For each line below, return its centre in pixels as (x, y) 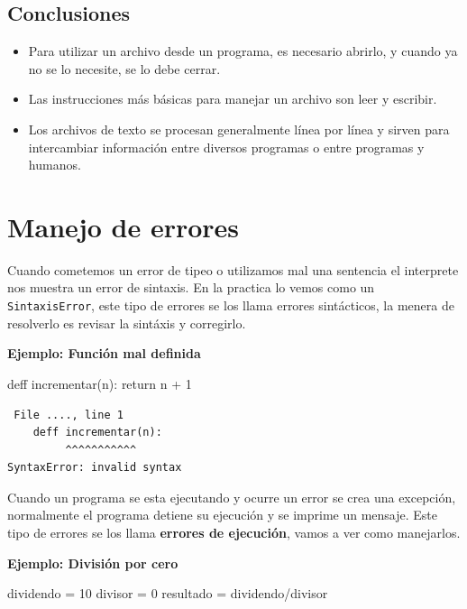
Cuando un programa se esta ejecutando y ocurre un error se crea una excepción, (232, 497)
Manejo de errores (124, 226)
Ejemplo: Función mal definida (104, 353)
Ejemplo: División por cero (93, 563)
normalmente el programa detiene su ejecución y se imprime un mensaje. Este (222, 515)
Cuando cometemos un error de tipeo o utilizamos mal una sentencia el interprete (233, 269)
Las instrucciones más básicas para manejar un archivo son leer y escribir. (233, 99)
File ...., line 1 (69, 415)
